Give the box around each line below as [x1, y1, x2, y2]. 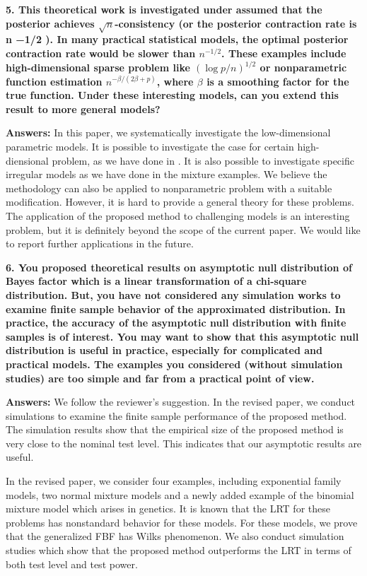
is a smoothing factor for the [206, 74, 349, 88]
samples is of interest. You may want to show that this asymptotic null [6, 329, 359, 343]
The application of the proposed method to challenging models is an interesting [6, 208, 350, 223]
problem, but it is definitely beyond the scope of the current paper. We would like [6, 222, 361, 237]
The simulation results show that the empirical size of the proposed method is [6, 422, 344, 437]
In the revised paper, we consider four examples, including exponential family [6, 474, 342, 488]
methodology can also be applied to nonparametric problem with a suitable [6, 180, 332, 195]
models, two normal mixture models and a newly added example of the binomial [6, 487, 354, 502]
